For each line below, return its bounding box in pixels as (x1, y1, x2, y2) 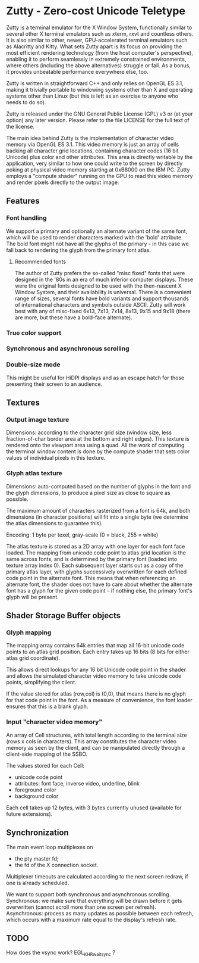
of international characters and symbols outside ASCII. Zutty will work (14, 301, 186, 308)
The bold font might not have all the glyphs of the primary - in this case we (6, 240, 189, 247)
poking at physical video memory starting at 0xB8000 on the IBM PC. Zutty (6, 166, 190, 173)
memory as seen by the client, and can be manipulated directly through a (6, 744, 185, 751)
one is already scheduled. (6, 879, 70, 886)
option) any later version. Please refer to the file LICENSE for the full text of (6, 116, 190, 123)
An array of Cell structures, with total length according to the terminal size (6, 731, 187, 738)
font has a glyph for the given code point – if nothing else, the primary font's (6, 587, 192, 594)
